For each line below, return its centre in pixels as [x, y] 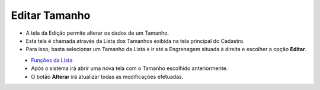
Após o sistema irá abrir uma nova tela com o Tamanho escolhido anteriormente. [129, 68]
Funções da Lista [52, 60]
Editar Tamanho [51, 15]
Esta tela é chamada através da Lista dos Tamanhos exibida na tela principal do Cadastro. [135, 41]
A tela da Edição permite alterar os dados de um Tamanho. [97, 33]
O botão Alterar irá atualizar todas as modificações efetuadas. [107, 76]
